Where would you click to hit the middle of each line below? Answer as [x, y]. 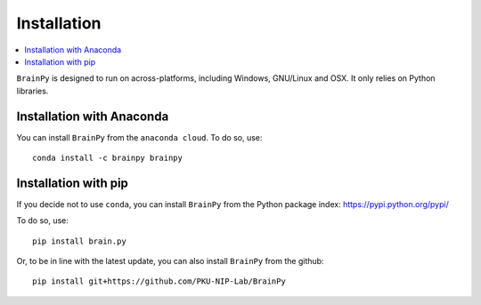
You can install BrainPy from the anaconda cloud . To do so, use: [139, 137]
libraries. [33, 91]
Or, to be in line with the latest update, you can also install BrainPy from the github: [170, 261]
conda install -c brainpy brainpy [107, 158]
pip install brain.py [79, 241]
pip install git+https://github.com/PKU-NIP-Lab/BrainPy [159, 281]
